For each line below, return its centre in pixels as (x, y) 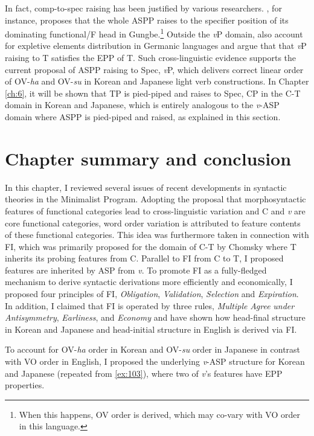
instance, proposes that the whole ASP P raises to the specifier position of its (147, 20)
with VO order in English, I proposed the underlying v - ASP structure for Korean (155, 361)
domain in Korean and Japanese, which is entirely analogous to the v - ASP (142, 105)
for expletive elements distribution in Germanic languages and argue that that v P (156, 46)
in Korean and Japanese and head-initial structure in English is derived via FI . (151, 329)
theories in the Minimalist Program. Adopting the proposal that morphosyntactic (155, 199)
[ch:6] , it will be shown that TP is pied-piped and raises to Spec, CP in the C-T (153, 93)
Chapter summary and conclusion (148, 158)
